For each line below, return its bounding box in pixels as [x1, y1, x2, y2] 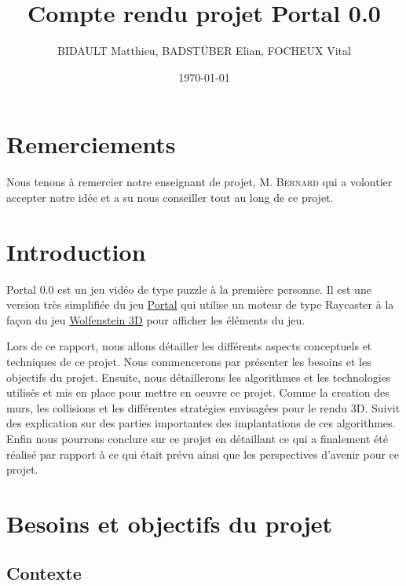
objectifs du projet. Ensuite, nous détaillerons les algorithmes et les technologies [6, 368, 391, 385]
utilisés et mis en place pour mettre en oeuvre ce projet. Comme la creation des [6, 384, 390, 401]
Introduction [6, 235, 146, 267]
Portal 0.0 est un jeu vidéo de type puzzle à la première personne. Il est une [6, 280, 371, 297]
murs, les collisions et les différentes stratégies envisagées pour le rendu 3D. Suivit [6, 399, 401, 416]
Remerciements [6, 128, 176, 160]
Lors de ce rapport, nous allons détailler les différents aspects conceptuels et [6, 338, 372, 354]
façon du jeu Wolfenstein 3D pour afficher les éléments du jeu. [6, 311, 305, 328]
